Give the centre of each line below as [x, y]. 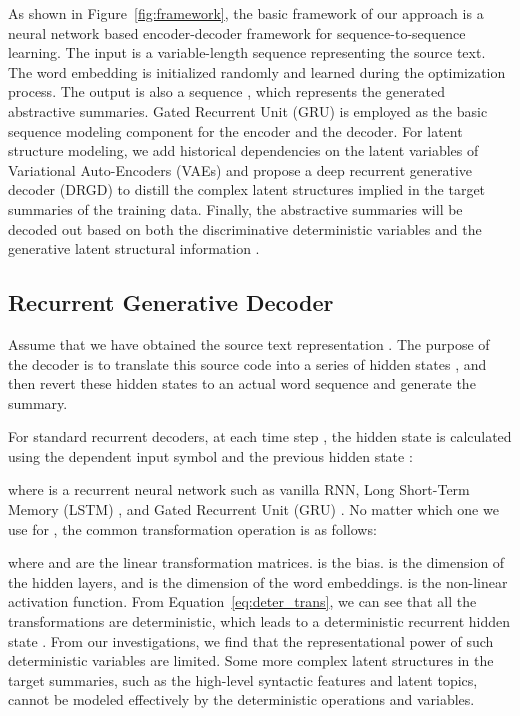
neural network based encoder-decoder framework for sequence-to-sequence [237, 32]
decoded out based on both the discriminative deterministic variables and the [245, 228]
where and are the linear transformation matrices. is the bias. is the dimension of [256, 562]
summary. [38, 402]
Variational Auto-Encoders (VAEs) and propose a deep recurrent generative [240, 169]
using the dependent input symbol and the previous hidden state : [210, 455]
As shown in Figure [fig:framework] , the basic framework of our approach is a [246, 13]
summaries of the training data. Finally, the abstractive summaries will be [235, 208]
